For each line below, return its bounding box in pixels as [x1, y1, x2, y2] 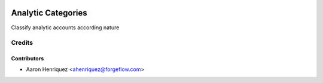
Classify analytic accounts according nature [11, 24, 120, 31]
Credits [11, 39, 33, 47]
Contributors [11, 55, 44, 62]
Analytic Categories [11, 8, 88, 18]
